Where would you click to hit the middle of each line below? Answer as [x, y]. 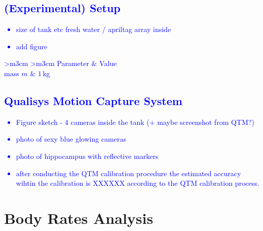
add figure [32, 46]
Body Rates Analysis [79, 218]
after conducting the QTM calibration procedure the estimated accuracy [128, 173]
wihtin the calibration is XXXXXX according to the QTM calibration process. [138, 183]
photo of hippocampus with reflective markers [87, 156]
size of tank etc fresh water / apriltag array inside [93, 29]
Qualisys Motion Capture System [93, 100]
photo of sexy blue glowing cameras [71, 139]
